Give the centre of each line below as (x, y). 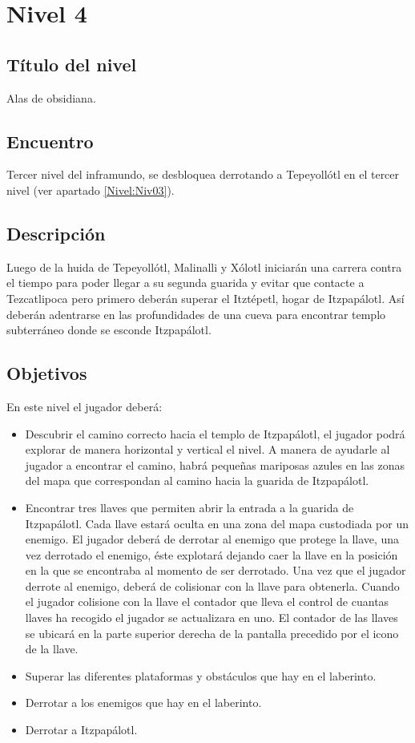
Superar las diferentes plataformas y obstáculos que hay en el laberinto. (201, 675)
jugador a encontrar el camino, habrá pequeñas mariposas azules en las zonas (215, 464)
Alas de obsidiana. (51, 97)
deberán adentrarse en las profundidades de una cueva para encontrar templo (196, 314)
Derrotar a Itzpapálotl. (81, 730)
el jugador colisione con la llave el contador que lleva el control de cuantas (207, 602)
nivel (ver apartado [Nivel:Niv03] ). (91, 190)
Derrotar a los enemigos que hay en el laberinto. (143, 703)
